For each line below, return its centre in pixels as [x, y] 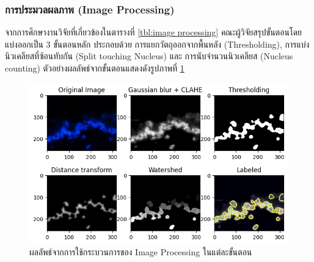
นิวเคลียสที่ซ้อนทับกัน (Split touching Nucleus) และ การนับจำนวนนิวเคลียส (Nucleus [149, 56]
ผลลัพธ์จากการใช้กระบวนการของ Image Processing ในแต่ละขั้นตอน [141, 252]
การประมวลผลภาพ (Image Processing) [90, 9]
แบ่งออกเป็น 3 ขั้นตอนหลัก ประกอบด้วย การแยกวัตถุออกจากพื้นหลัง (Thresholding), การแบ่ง [157, 44]
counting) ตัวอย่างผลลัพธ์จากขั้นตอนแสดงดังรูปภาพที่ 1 [95, 68]
